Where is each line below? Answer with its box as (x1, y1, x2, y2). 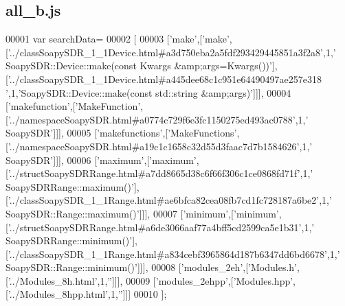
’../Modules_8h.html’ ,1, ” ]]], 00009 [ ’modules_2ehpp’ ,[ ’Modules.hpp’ (8, 273, 293, 287)
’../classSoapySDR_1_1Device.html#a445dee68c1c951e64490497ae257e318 (8, 71, 322, 86)
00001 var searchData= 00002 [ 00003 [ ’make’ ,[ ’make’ (5, 32, 230, 46)
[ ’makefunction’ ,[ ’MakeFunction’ (5, 99, 141, 113)
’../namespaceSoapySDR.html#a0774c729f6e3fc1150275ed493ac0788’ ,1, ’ (8, 112, 309, 126)
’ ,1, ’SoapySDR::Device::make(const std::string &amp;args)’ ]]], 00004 (5, 85, 291, 99)
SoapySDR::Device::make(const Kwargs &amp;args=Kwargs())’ (5, 58, 272, 73)
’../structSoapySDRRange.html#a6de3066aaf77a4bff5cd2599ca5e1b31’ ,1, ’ (8, 220, 315, 234)
